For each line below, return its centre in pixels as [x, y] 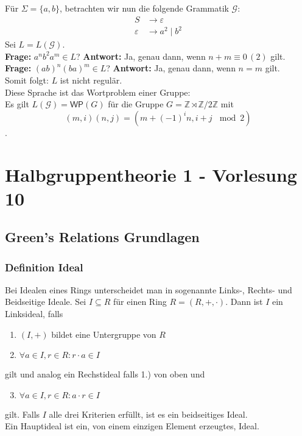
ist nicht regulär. [91, 80]
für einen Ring [140, 302]
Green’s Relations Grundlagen [102, 237]
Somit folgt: [27, 80]
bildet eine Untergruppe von [104, 334]
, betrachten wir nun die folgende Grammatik [144, 8]
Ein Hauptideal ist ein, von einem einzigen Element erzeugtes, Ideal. [132, 426]
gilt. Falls [23, 414]
